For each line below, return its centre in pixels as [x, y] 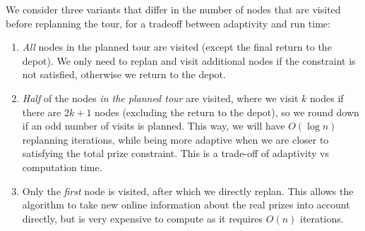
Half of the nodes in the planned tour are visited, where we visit [160, 98]
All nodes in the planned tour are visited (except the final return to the [177, 47]
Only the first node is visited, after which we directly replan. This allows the [188, 191]
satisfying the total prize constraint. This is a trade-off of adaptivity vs [175, 153]
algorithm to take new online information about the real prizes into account [186, 205]
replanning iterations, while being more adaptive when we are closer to [175, 139]
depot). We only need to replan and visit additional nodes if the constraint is [189, 60]
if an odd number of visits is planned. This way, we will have [154, 126]
